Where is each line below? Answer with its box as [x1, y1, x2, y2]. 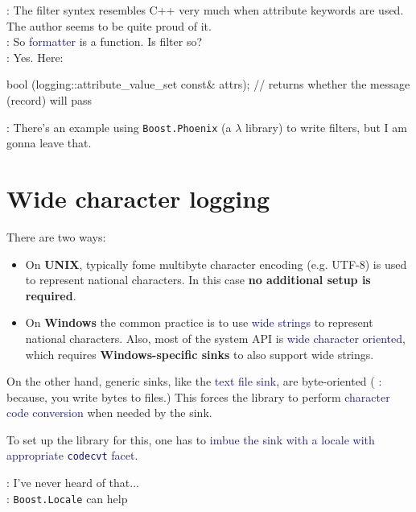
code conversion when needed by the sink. [6, 404, 212, 421]
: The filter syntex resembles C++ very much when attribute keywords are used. [6, 2, 404, 18]
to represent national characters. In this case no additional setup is [25, 271, 371, 288]
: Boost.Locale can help [6, 489, 128, 506]
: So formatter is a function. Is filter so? [6, 33, 203, 50]
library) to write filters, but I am [245, 118, 407, 135]
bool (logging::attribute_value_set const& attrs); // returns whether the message [6, 76, 410, 93]
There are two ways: [6, 228, 106, 245]
